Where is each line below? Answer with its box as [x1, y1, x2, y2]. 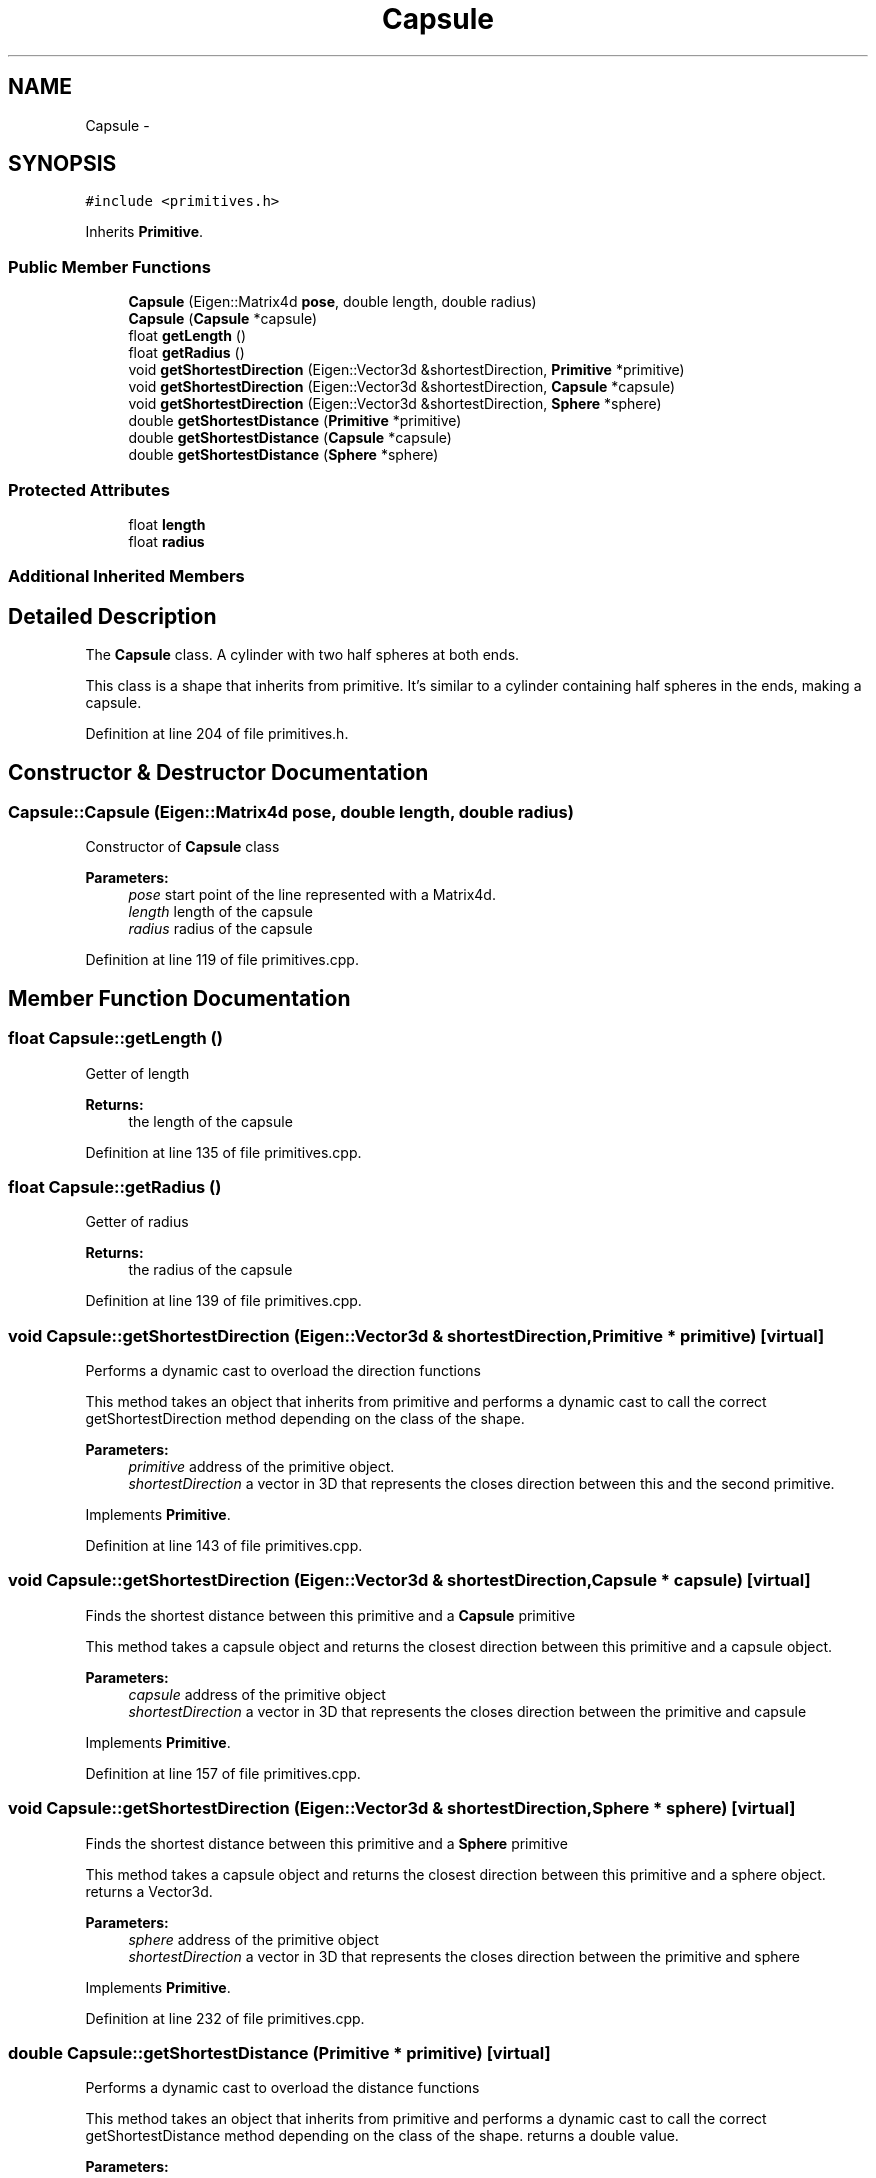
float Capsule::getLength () [8, 1028, 223, 1049]
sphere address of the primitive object [128, 1930, 379, 1948]
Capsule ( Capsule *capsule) [128, 310, 318, 328]
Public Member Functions [8, 256, 211, 277]
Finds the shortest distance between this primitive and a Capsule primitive [85, 1606, 576, 1624]
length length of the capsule [128, 903, 313, 921]
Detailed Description [8, 603, 217, 629]
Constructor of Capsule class [85, 838, 280, 856]
